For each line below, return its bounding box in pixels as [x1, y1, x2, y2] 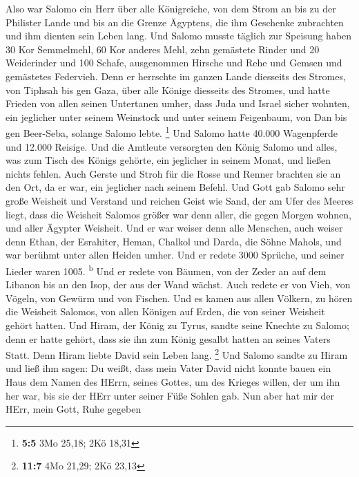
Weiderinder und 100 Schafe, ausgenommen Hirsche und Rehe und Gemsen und [6, 55, 342, 70]
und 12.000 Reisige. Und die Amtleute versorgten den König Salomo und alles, [6, 139, 338, 153]
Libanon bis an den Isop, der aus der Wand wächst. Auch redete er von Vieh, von [6, 277, 351, 292]
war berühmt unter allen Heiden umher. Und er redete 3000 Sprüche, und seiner [6, 247, 345, 262]
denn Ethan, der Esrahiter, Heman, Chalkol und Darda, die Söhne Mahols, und [6, 234, 342, 248]
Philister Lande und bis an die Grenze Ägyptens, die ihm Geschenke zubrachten [6, 15, 344, 29]
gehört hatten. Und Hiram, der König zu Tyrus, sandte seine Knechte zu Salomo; [6, 317, 349, 332]
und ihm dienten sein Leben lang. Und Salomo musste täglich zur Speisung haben [6, 28, 352, 43]
